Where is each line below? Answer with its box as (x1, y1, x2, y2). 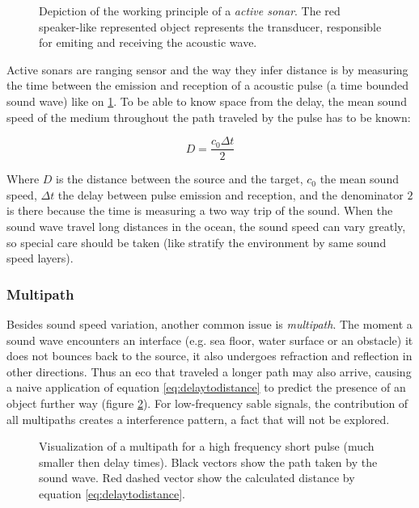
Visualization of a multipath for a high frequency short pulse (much (39, 438, 375, 455)
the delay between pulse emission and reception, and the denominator (57, 186, 404, 203)
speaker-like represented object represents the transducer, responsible (39, 18, 382, 35)
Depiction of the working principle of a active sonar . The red (39, 2, 341, 19)
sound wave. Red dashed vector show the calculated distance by (39, 469, 355, 486)
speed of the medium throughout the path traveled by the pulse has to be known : (6, 108, 411, 125)
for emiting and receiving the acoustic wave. (39, 34, 257, 51)
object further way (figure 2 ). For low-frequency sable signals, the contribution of (6, 394, 408, 411)
